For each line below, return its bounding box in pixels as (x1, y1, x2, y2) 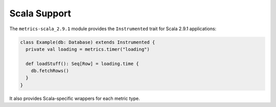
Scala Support (9, 8, 72, 19)
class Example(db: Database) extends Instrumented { (20, 39, 155, 45)
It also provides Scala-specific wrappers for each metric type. (9, 95, 140, 101)
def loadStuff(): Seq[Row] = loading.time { (26, 60, 139, 67)
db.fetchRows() (31, 68, 69, 74)
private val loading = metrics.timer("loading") (26, 46, 150, 52)
